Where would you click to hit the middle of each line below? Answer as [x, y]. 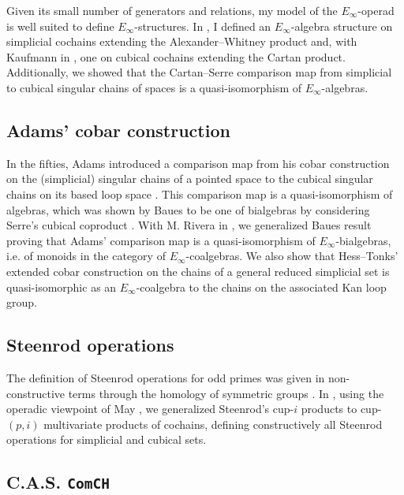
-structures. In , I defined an [203, 26]
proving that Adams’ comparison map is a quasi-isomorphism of [161, 240]
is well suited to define [60, 26]
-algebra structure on [342, 26]
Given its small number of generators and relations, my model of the [172, 10]
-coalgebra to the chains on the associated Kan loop [261, 287]
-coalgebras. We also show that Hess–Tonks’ [292, 256]
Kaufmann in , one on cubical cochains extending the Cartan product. [176, 56]
